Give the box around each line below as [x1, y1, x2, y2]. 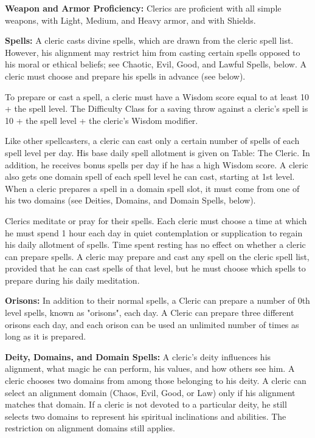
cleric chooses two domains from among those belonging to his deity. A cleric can [5, 374, 306, 387]
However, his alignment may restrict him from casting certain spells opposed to [5, 46, 300, 58]
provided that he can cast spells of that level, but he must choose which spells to [5, 262, 306, 275]
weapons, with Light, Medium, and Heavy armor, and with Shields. [5, 13, 256, 26]
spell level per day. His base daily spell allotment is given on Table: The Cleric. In [5, 146, 310, 159]
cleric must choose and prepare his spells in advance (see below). [5, 69, 246, 82]
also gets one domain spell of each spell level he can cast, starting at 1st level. [5, 170, 295, 183]
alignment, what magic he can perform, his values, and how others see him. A [5, 362, 295, 375]
